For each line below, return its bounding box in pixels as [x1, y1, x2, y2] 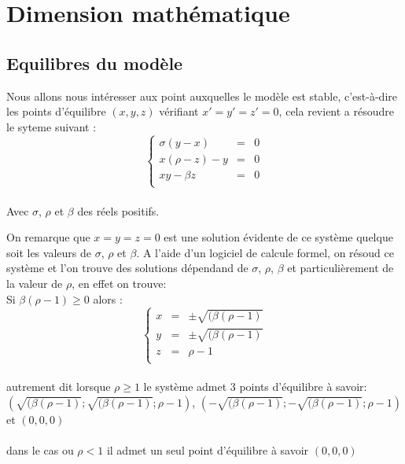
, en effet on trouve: [72, 274, 167, 291]
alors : [93, 290, 123, 307]
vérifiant [159, 103, 199, 120]
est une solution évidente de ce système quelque [164, 229, 393, 245]
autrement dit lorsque [6, 378, 111, 395]
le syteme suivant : [6, 118, 97, 134]
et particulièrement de [287, 260, 394, 276]
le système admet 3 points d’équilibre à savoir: [143, 378, 367, 395]
